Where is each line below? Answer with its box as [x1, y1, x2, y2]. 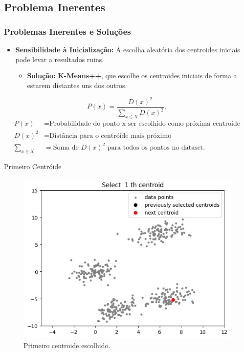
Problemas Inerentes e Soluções [4, 25, 131, 37]
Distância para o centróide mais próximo [49, 132, 172, 139]
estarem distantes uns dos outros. [27, 80, 127, 90]
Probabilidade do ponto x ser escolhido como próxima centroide [49, 120, 240, 128]
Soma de [53, 144, 79, 152]
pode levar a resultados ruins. [15, 54, 104, 64]
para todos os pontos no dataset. [107, 144, 205, 152]
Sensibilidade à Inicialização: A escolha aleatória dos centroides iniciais [15, 44, 240, 54]
